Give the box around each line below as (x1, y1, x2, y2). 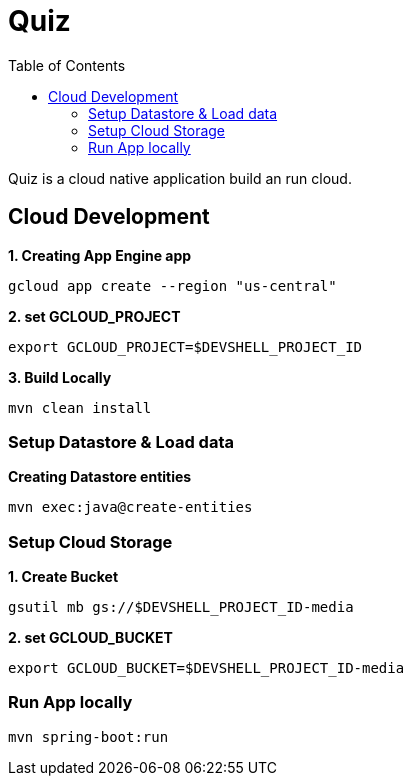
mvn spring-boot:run (8, 728, 169, 745)
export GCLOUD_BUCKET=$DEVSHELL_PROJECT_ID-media (8, 660, 405, 677)
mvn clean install (8, 399, 152, 416)
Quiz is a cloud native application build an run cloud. (8, 169, 352, 187)
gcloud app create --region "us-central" (8, 277, 337, 294)
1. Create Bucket (8, 568, 119, 586)
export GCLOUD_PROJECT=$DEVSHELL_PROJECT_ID (8, 338, 363, 355)
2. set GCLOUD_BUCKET (8, 629, 173, 647)
